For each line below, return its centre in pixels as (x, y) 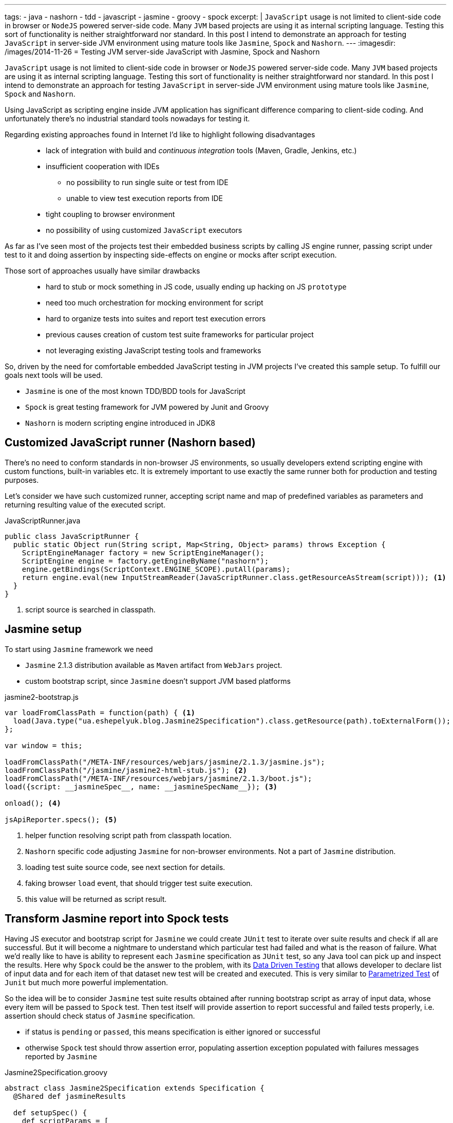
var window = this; (44, 745)
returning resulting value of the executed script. (85, 504)
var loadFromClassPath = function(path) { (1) (100, 712)
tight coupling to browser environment (110, 214)
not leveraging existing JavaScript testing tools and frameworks (154, 350)
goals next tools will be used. (54, 375)
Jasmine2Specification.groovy (56, 1072)
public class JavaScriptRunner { (72, 536)
